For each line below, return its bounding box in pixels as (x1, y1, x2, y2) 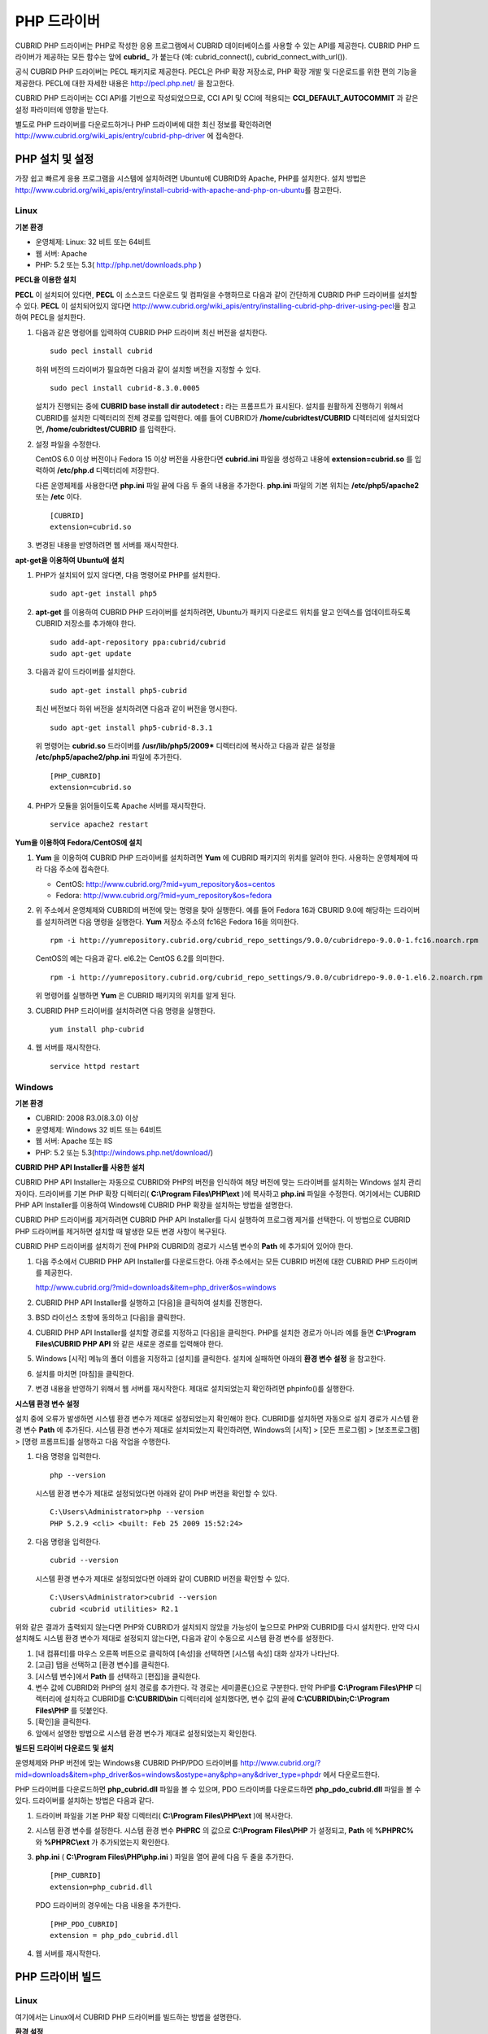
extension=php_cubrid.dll (50, 1882, 154, 1892)
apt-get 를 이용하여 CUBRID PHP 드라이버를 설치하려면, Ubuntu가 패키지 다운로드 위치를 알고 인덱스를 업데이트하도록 (35, 607, 411, 617)
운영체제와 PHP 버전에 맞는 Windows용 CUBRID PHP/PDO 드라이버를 (15, 1758, 239, 1768)
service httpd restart (50, 1062, 141, 1071)
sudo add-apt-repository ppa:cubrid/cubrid (50, 637, 226, 647)
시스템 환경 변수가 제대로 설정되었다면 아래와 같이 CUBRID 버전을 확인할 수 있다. (35, 1574, 290, 1583)
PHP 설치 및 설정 (15, 152, 94, 166)
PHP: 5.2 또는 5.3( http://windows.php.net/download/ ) (35, 1147, 214, 1157)
